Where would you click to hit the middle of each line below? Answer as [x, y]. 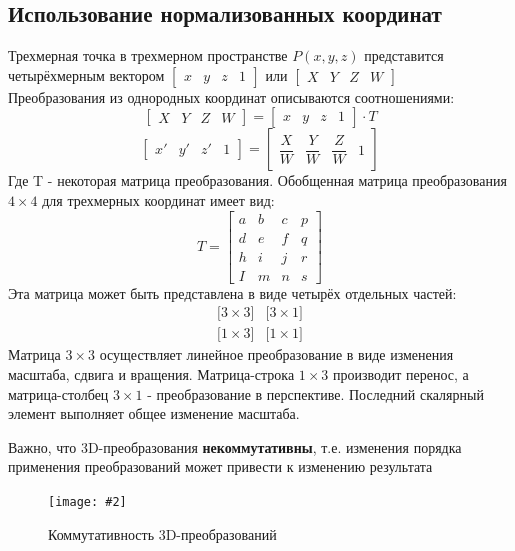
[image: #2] [87, 501]
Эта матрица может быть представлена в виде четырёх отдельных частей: [232, 292]
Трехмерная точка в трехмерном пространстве [148, 55]
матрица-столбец [58, 393]
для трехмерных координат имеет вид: [158, 199]
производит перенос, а [401, 373]
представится [404, 55]
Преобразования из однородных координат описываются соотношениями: [231, 96]
